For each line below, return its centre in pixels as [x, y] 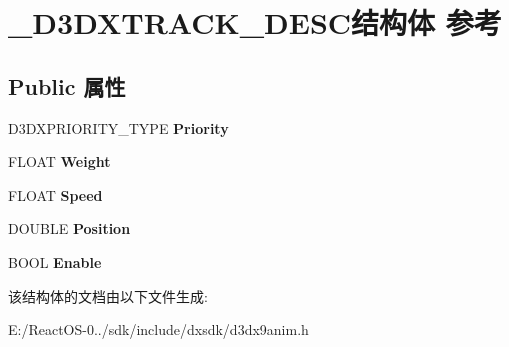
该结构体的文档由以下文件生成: [108, 295]
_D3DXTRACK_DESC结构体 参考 [255, 22]
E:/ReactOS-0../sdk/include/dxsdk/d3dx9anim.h [158, 329]
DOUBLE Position [69, 228]
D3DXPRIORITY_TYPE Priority [118, 127]
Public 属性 [67, 85]
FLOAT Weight [59, 161]
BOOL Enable [55, 261]
